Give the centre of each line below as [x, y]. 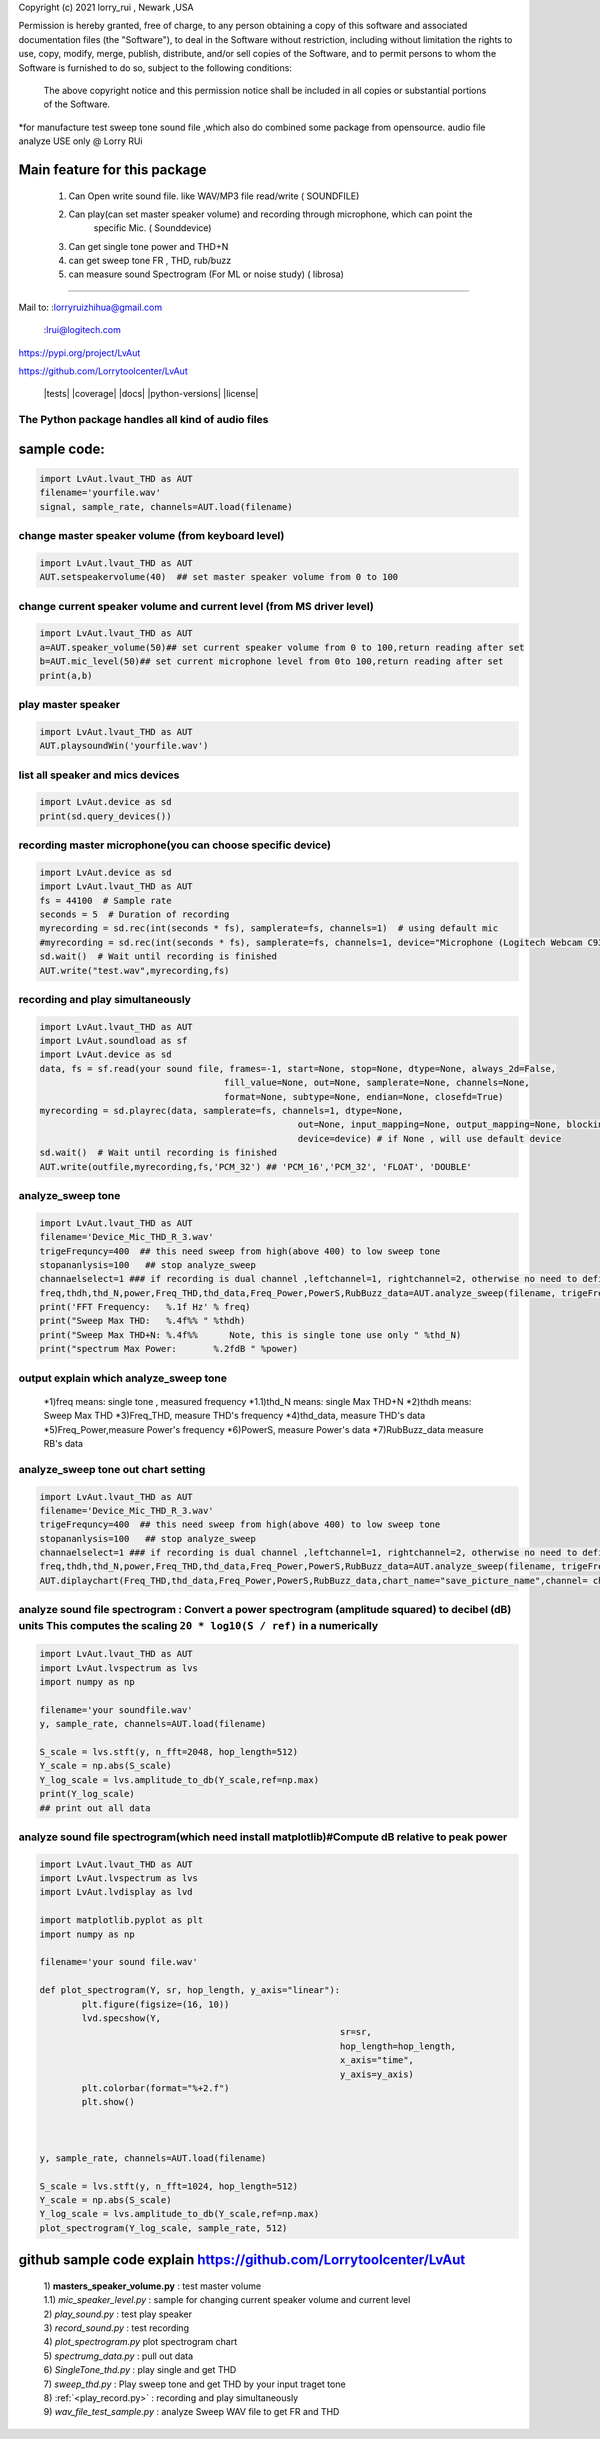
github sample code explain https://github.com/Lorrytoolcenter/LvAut [242, 2260]
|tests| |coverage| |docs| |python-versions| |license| [151, 394]
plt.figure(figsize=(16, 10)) [155, 2004]
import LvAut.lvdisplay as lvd [116, 1892]
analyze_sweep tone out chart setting [112, 1469]
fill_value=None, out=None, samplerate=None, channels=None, [376, 1083]
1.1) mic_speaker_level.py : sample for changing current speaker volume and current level [227, 2300]
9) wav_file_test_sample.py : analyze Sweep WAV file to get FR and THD [191, 2412]
